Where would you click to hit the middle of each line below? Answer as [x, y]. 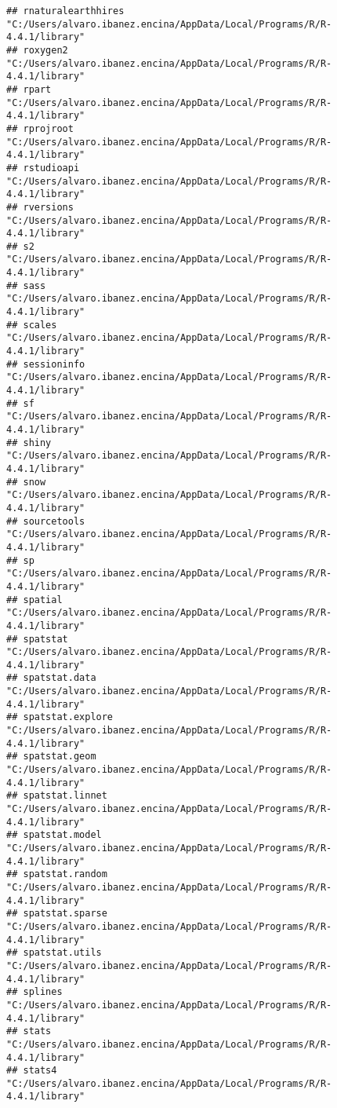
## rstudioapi [43, 168]
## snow [26, 482]
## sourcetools [46, 521]
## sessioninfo [46, 364]
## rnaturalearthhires [65, 11]
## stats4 [32, 1071]
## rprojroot [40, 128]
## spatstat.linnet [57, 796]
